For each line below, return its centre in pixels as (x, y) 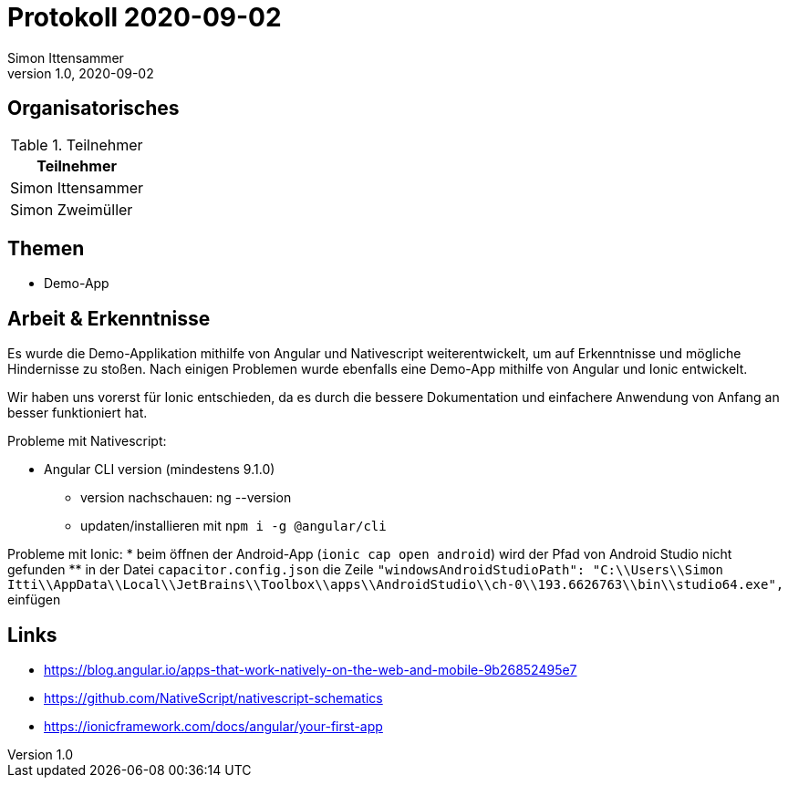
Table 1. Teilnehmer (77, 145)
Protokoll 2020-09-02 (145, 17)
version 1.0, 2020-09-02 (81, 73)
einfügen (34, 600)
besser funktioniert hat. (78, 413)
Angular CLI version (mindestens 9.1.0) (160, 470)
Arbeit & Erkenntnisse (109, 318)
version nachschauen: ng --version (186, 498)
